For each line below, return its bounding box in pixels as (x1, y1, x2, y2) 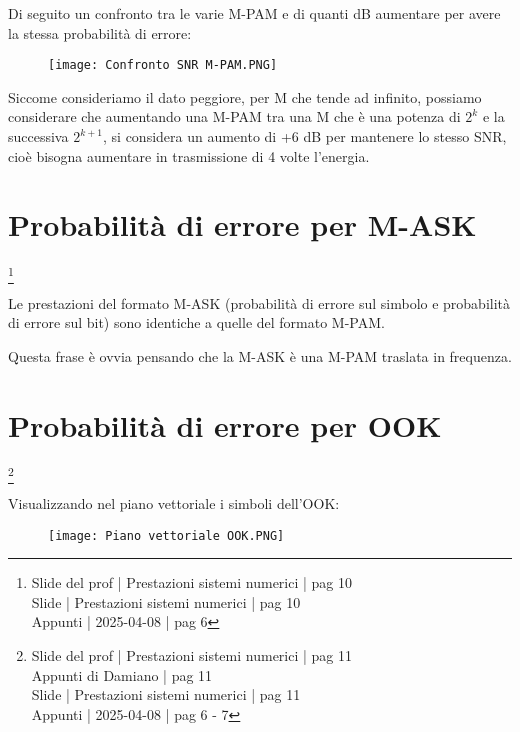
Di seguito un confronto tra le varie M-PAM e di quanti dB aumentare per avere (8, 3, 501, 23)
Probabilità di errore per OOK (8, 404, 442, 445)
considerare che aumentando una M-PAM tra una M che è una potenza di (8, 106, 461, 127)
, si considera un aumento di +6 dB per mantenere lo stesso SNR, (103, 126, 507, 147)
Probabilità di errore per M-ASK (8, 204, 477, 245)
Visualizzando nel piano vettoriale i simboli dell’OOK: (8, 492, 340, 513)
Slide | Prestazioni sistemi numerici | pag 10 (31, 591, 301, 612)
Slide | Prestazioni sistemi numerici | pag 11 (31, 684, 301, 705)
